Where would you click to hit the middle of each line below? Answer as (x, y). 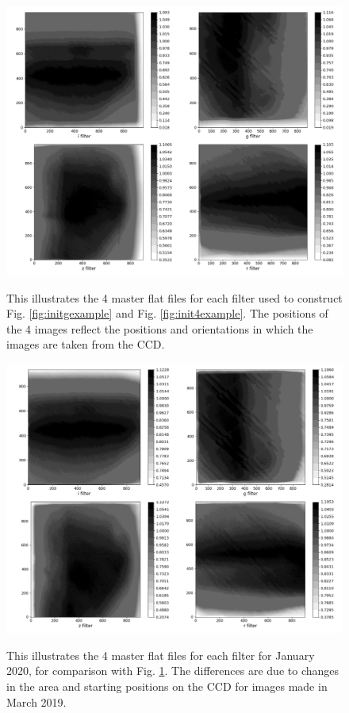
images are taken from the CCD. (86, 344)
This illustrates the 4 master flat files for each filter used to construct (174, 297)
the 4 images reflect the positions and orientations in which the (160, 328)
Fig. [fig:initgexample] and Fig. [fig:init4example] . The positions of (167, 313)
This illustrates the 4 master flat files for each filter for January (161, 655)
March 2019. (36, 701)
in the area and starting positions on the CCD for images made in (167, 686)
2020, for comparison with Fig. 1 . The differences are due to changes (173, 671)
